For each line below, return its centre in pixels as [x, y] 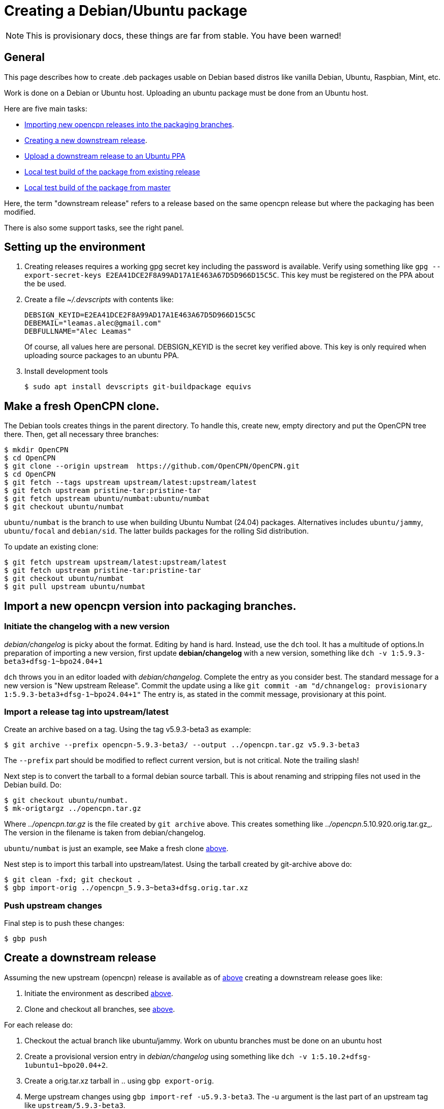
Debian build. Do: [33, 785]
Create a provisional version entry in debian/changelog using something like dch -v [166, 1056]
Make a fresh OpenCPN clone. [82, 406]
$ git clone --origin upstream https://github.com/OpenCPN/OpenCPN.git [152, 466]
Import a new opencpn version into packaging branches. [150, 606]
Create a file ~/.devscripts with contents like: [99, 300]
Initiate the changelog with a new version [87, 626]
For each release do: [38, 1025]
